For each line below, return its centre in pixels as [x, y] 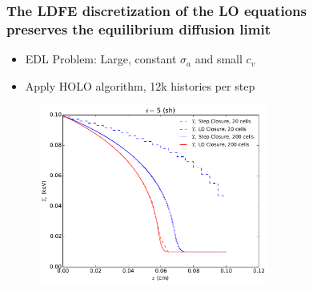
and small [219, 59]
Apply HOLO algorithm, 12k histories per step [140, 85]
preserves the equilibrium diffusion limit [139, 28]
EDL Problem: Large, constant [101, 59]
